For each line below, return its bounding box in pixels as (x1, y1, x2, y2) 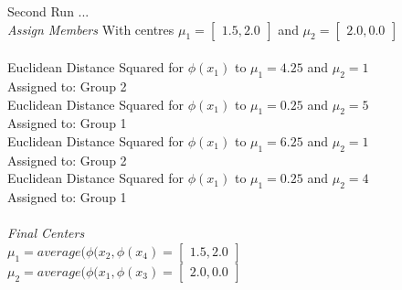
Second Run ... (7, 2, 90, 20)
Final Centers (7, 223, 85, 242)
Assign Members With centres (7, 19, 175, 38)
